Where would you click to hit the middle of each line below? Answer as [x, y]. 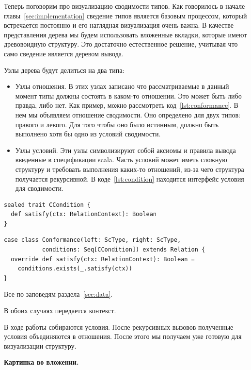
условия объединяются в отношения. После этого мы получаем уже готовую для [123, 336]
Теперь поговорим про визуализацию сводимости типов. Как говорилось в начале [125, 6]
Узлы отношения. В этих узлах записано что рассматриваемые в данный [122, 86]
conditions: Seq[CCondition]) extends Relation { [124, 250]
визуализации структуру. [40, 345]
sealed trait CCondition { [47, 205]
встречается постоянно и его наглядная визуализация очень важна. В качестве [119, 25]
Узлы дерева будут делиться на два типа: [64, 70]
